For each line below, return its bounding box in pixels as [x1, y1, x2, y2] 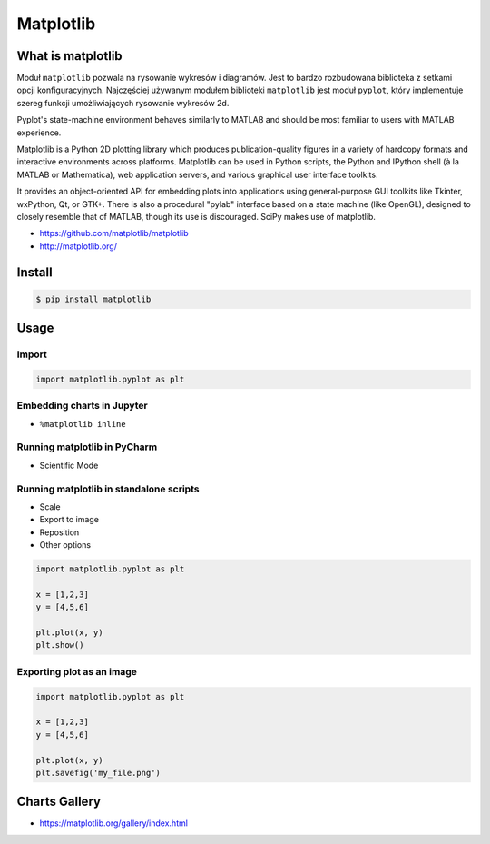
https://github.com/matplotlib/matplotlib [39, 228, 189, 239]
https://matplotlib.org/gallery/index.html [39, 818, 188, 829]
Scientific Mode [39, 460, 99, 471]
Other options [39, 540, 91, 551]
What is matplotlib [16, 48, 122, 64]
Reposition [39, 527, 80, 538]
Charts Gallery [16, 794, 102, 809]
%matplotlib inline [39, 419, 126, 429]
